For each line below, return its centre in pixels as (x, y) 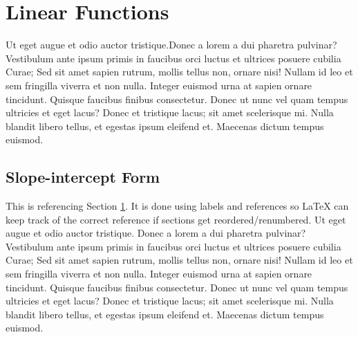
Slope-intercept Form (83, 177)
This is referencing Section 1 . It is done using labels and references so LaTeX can (177, 206)
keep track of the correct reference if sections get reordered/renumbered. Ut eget (176, 219)
